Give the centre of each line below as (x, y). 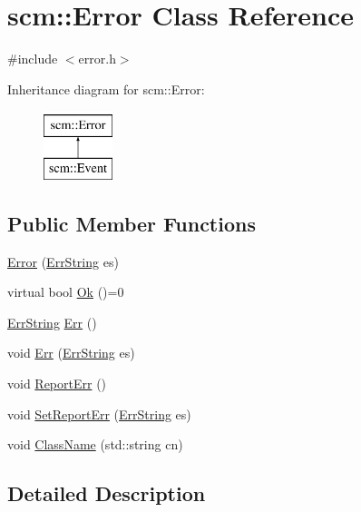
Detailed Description (107, 493)
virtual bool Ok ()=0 (66, 292)
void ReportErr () (57, 384)
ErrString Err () (52, 322)
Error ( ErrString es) (63, 261)
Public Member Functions (132, 223)
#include (33, 59)
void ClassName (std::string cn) (95, 444)
